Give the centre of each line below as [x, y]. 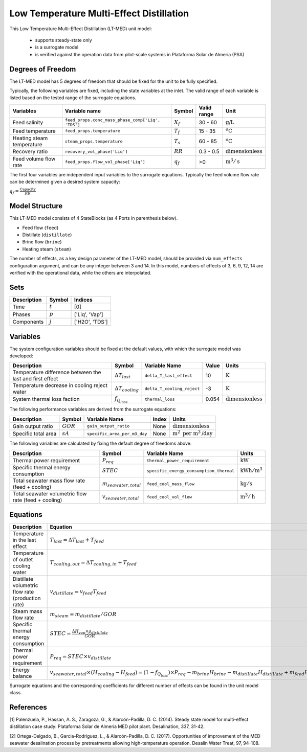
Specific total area [35, 434]
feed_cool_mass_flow [170, 484]
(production [27, 598]
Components [28, 322]
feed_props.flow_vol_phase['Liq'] [105, 162]
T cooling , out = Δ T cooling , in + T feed [93, 563]
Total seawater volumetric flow [50, 494]
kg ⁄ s [246, 484]
